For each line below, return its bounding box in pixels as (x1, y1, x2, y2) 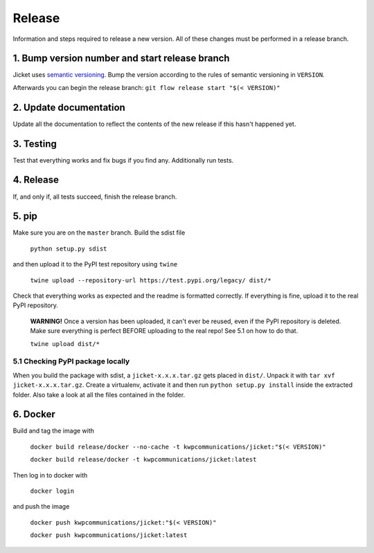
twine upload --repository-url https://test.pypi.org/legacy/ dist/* (30, 276, 271, 284)
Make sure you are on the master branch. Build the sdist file (12, 228, 186, 237)
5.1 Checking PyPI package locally (12, 356, 130, 366)
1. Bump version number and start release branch (12, 53, 230, 64)
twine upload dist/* (30, 340, 100, 347)
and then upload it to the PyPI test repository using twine (12, 260, 178, 269)
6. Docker (12, 408, 55, 420)
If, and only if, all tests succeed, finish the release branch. (12, 192, 177, 201)
